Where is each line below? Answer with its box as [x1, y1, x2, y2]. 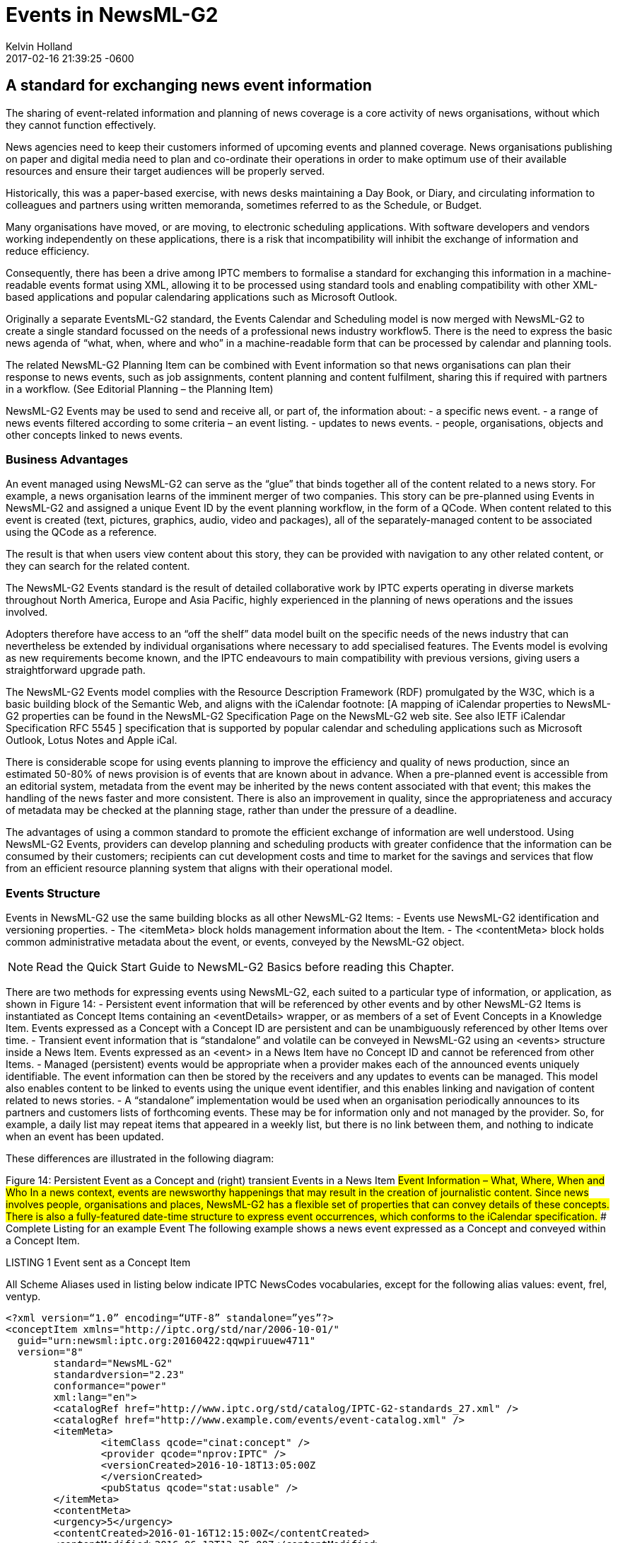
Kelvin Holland [6, 40, 73, 52]
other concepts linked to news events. [6, 428, 183, 441]
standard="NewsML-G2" [53, 1358, 173, 1370]
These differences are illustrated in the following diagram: [6, 1152, 274, 1165]
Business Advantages [6, 452, 129, 466]
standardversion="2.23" [53, 1369, 185, 1381]
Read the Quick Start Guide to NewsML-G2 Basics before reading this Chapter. [36, 960, 455, 975]
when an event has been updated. [6, 1130, 164, 1143]
